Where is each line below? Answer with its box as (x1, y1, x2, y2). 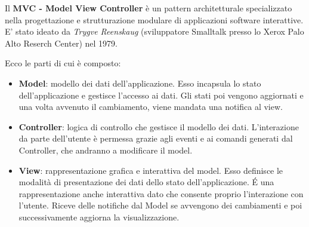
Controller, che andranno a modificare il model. (18, 143, 193, 156)
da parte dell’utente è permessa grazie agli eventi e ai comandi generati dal (18, 132, 293, 145)
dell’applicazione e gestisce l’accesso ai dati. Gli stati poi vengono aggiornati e (18, 88, 304, 101)
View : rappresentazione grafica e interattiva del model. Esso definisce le (18, 164, 283, 176)
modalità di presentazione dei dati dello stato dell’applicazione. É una (18, 176, 274, 188)
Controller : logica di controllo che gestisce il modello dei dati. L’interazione (18, 120, 299, 133)
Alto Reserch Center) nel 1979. (5, 36, 118, 49)
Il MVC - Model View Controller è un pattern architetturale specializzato (5, 2, 292, 14)
